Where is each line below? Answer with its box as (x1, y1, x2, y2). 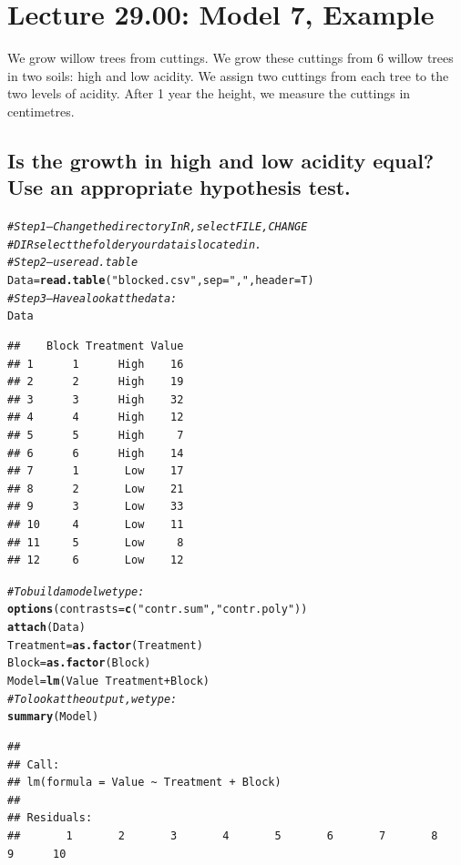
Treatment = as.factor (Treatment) (7, 638, 203, 652)
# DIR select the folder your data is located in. (7, 238, 262, 251)
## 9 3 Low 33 (7, 500, 184, 514)
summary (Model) (7, 710, 99, 724)
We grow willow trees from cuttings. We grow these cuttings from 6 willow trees (7, 48, 454, 67)
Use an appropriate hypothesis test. (7, 173, 351, 201)
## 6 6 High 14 (7, 446, 184, 460)
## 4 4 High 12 (7, 411, 184, 424)
